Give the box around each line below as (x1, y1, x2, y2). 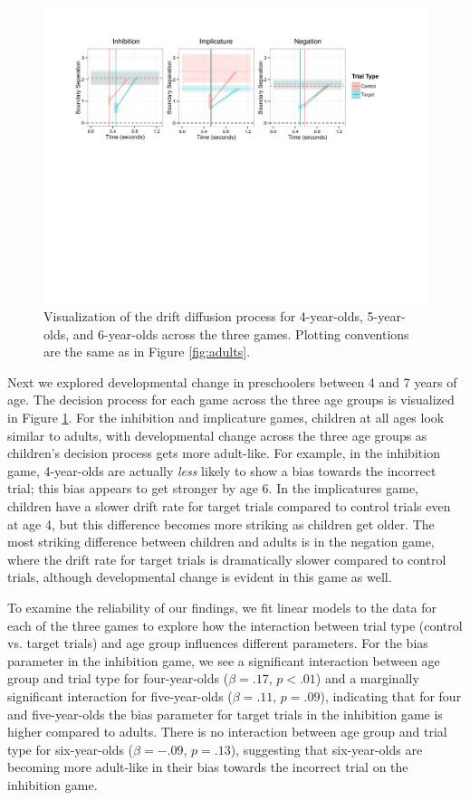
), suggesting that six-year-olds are (230, 739, 423, 758)
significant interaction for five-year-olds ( (7, 686, 233, 705)
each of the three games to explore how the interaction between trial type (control (7, 615, 463, 634)
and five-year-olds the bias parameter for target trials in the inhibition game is (7, 704, 443, 723)
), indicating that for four (320, 686, 462, 705)
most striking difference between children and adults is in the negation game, (7, 532, 435, 551)
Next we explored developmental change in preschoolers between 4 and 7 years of (7, 372, 457, 391)
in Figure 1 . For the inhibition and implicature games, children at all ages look (7, 408, 445, 427)
